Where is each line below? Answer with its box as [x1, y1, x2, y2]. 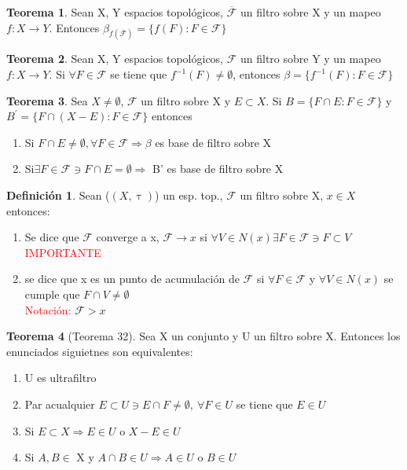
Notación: [24, 301, 71, 318]
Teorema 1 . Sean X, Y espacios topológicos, [6, 4, 224, 20]
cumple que [24, 285, 80, 302]
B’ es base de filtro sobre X [152, 160, 284, 177]
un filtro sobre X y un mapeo [240, 4, 381, 20]
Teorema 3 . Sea [6, 92, 88, 108]
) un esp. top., [155, 187, 223, 204]
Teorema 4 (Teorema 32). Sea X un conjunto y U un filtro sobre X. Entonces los [6, 328, 401, 344]
